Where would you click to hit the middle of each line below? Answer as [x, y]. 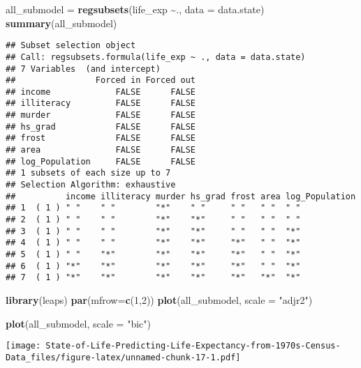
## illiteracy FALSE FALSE [101, 103]
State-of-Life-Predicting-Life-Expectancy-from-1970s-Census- [193, 346]
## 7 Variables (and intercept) [83, 69]
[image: [23, 346]
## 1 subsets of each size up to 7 [88, 173]
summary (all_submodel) [61, 23]
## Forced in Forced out [101, 80]
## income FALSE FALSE [101, 92]
